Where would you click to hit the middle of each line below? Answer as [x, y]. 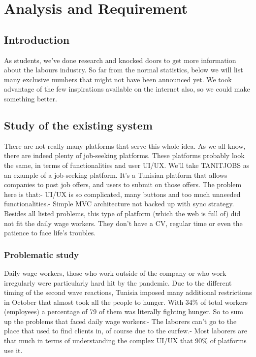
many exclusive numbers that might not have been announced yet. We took [118, 79]
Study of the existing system [78, 125]
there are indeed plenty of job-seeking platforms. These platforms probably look [124, 155]
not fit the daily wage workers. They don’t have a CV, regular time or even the [123, 223]
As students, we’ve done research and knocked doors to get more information [120, 60]
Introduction [37, 39]
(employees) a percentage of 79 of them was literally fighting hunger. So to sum [124, 311]
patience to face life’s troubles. [50, 233]
